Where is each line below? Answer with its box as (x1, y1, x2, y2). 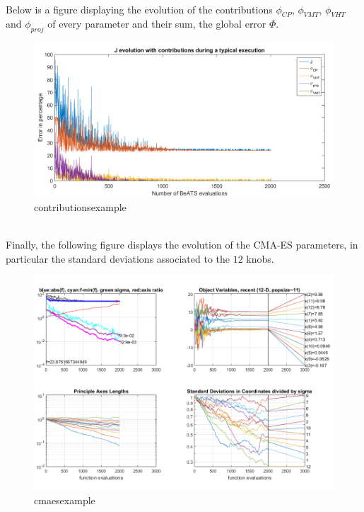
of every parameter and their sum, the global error (47, 16, 266, 31)
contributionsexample (34, 200, 127, 215)
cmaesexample (34, 492, 95, 507)
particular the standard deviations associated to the (6, 251, 230, 266)
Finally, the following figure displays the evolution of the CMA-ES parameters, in (6, 237, 358, 252)
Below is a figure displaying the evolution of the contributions (6, 1, 273, 16)
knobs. (246, 251, 274, 266)
